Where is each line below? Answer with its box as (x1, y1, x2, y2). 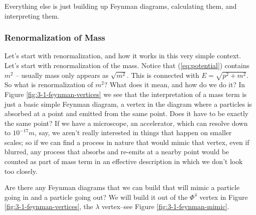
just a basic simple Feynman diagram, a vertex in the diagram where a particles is (4, 98, 252, 109)
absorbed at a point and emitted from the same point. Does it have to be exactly (4, 108, 249, 119)
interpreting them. (4, 10, 59, 21)
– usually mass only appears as (15, 70, 109, 80)
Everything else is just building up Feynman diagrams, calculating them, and (4, 1, 237, 11)
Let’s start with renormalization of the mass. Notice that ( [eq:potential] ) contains (4, 60, 250, 70)
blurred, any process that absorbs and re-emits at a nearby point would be (4, 146, 229, 157)
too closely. (4, 166, 38, 176)
